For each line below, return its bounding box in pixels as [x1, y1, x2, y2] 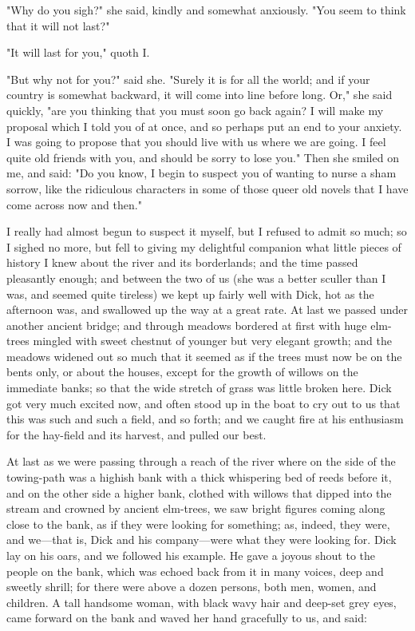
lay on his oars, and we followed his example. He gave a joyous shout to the [6, 547, 375, 563]
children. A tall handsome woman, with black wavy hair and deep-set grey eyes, [6, 593, 397, 610]
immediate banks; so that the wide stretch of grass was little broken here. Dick [6, 379, 392, 396]
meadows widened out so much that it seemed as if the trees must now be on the [6, 347, 402, 364]
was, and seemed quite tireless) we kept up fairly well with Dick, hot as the [6, 285, 374, 302]
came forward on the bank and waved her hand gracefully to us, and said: [6, 609, 367, 626]
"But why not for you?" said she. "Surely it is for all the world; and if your [6, 70, 370, 87]
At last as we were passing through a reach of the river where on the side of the [6, 453, 396, 470]
